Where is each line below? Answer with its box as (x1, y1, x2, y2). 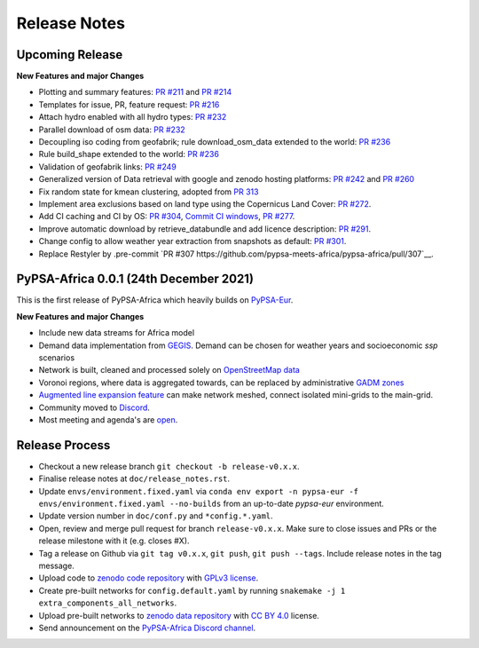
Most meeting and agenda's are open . (38, 414, 178, 425)
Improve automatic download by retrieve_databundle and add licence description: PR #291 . (38, 223, 372, 234)
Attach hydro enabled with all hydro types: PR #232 (38, 112, 227, 122)
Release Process (16, 438, 111, 453)
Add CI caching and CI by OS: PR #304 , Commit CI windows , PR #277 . (38, 211, 295, 222)
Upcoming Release (16, 47, 123, 62)
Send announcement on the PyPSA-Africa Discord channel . (38, 622, 256, 633)
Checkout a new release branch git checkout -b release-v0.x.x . (38, 461, 300, 471)
